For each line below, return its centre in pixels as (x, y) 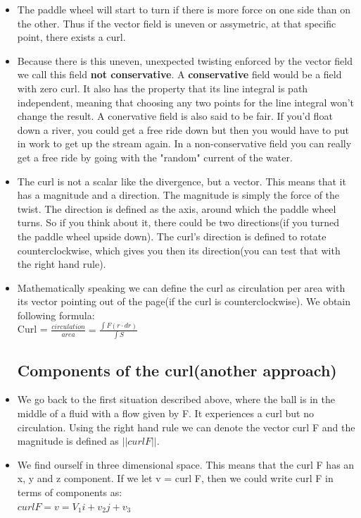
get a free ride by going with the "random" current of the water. (155, 157)
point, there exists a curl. (71, 37)
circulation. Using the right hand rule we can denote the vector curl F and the (186, 427)
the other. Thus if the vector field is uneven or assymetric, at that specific (177, 23)
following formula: (56, 315)
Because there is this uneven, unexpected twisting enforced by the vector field (185, 60)
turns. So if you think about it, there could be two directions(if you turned (178, 222)
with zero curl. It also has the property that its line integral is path (163, 88)
